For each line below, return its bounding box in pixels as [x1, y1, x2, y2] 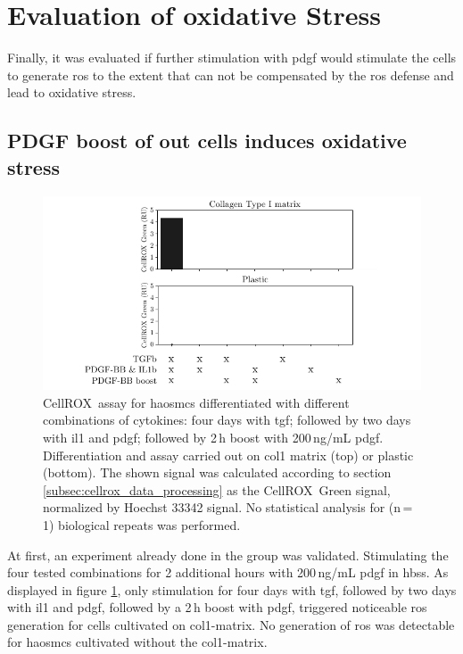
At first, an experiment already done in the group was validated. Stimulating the [7, 545, 449, 564]
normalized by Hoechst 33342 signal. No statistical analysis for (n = [43, 498, 413, 517]
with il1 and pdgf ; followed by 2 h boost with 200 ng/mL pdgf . [43, 427, 384, 446]
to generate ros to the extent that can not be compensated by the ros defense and [7, 65, 454, 84]
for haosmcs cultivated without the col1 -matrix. [7, 633, 268, 651]
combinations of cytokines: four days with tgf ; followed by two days [43, 410, 411, 429]
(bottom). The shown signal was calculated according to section [43, 463, 392, 482]
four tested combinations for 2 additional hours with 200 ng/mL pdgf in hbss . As [7, 563, 449, 582]
